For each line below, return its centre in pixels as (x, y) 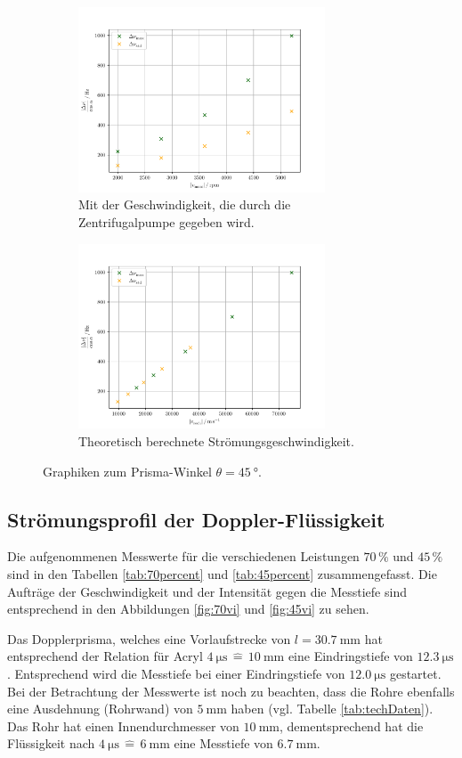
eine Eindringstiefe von (350, 656)
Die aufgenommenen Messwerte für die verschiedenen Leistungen (183, 556)
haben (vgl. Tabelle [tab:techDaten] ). (332, 709)
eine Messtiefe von (223, 743)
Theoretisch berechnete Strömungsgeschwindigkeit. (216, 441)
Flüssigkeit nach (51, 743)
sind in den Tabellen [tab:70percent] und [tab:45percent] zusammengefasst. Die (222, 574)
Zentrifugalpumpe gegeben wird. (166, 222)
